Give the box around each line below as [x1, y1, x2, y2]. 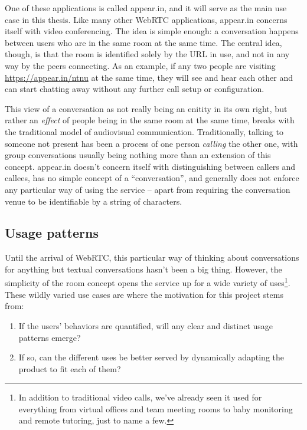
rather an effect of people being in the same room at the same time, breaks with [5, 114, 295, 126]
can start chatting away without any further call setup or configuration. [5, 83, 264, 95]
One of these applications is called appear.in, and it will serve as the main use [5, 2, 287, 14]
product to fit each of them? [18, 362, 121, 375]
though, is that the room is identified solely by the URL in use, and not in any [5, 48, 290, 60]
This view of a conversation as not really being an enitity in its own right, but [5, 102, 288, 114]
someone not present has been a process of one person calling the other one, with [5, 137, 298, 149]
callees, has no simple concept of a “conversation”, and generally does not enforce [5, 172, 299, 184]
